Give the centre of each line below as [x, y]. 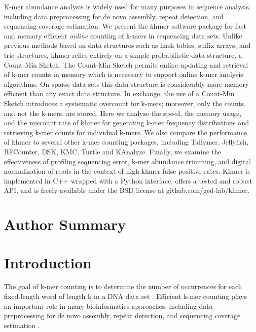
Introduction [48, 263]
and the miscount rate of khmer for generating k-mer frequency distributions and [127, 123]
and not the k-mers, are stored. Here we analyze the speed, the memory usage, [123, 113]
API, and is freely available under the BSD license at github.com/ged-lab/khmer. [127, 190]
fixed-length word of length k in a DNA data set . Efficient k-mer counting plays [126, 296]
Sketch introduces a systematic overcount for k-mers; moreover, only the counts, [125, 103]
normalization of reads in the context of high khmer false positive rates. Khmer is [127, 171]
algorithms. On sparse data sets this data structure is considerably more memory [127, 84]
